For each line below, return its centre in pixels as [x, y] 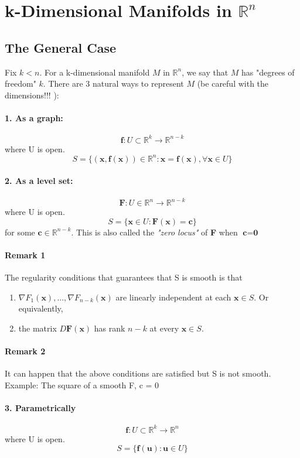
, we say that [205, 72]
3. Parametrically [40, 407]
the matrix [37, 328]
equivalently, [41, 308]
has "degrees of [268, 72]
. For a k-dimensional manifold [95, 72]
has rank [110, 328]
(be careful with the [233, 83]
